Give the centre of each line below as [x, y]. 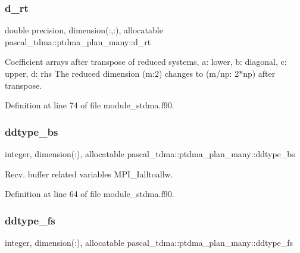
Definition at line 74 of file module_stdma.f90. [90, 105]
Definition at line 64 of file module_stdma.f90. [90, 194]
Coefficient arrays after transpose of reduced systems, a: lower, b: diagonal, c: [146, 62]
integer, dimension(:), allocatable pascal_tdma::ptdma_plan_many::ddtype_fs [149, 242]
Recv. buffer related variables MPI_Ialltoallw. [89, 174]
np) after [259, 73]
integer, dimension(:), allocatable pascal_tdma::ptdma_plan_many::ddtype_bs [150, 154]
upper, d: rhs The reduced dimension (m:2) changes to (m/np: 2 [122, 73]
